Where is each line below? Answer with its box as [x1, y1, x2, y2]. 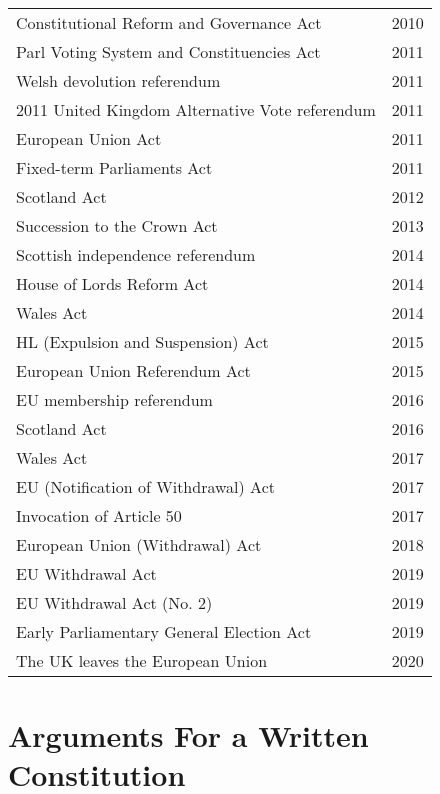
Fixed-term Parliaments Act [16, 156, 213, 179]
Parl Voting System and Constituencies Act [16, 40, 321, 63]
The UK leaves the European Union [16, 649, 268, 672]
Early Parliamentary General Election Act [16, 620, 312, 643]
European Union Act [16, 127, 162, 150]
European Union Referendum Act [16, 359, 251, 382]
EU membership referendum [16, 388, 213, 411]
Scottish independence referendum [16, 243, 256, 266]
